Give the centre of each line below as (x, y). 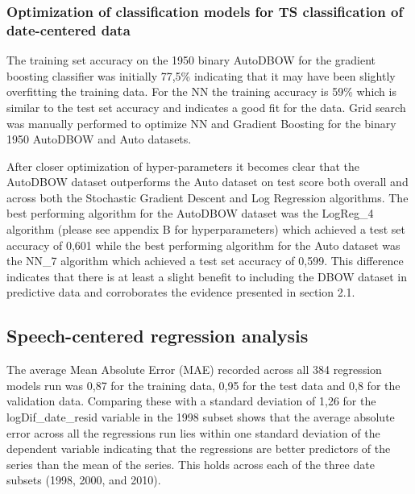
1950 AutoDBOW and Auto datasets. (99, 139)
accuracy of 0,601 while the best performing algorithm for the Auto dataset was (203, 245)
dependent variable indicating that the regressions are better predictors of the (199, 448)
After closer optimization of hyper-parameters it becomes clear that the (183, 166)
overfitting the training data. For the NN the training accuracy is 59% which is (201, 91)
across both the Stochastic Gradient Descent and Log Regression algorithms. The (207, 197)
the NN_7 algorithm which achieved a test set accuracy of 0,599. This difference (205, 261)
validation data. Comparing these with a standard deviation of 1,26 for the (191, 401)
